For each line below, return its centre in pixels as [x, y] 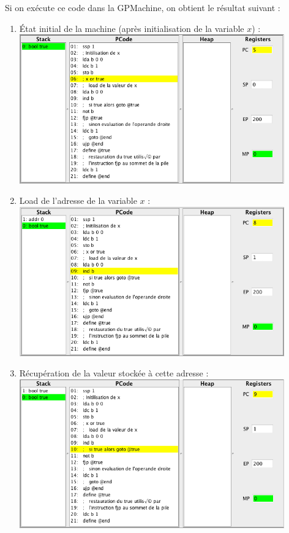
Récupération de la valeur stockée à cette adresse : [114, 373]
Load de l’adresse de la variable [78, 200]
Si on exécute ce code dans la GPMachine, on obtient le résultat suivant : [143, 7]
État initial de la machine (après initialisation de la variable [132, 28]
